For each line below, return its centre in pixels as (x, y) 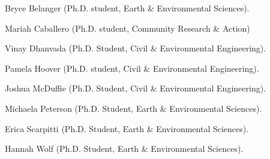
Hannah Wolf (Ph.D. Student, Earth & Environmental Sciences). (124, 149)
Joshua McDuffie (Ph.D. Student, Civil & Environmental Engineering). (136, 88)
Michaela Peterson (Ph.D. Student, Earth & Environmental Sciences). (133, 108)
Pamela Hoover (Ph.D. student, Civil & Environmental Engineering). (132, 68)
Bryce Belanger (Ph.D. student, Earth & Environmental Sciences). (127, 8)
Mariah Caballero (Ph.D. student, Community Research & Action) (127, 28)
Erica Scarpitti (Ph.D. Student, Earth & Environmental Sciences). (127, 128)
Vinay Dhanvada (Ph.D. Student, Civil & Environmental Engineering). (136, 48)
